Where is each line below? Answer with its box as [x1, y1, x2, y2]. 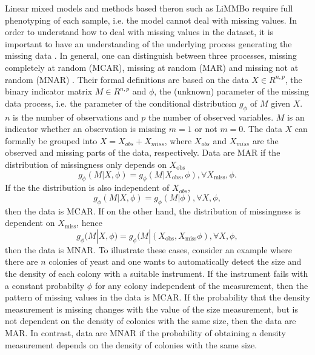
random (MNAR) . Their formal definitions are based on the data [5, 73, 249, 85]
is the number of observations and [13, 110, 139, 123]
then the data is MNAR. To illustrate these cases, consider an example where [5, 243, 292, 256]
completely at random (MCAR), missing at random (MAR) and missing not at [5, 61, 299, 73]
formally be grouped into [5, 134, 98, 147]
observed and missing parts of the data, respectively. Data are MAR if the [5, 146, 280, 159]
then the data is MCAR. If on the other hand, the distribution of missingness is [5, 204, 301, 217]
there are [5, 255, 38, 268]
